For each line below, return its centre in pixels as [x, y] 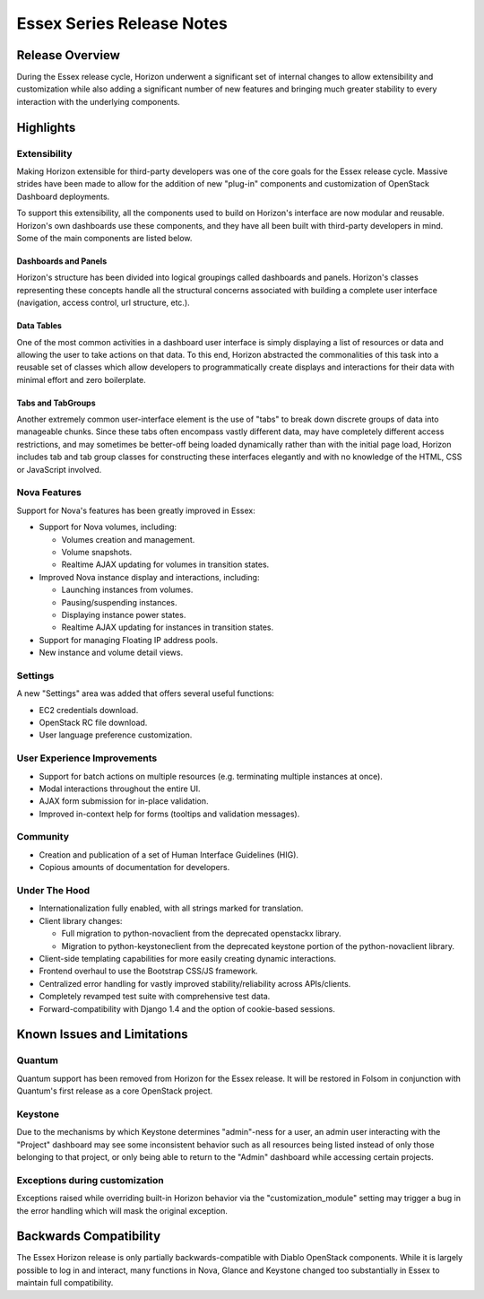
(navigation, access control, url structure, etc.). [103, 303]
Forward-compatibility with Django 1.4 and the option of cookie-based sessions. [187, 1008]
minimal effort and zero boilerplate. [82, 379]
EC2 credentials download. [89, 710]
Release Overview [69, 55]
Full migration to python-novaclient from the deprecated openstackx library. [201, 934]
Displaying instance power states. [124, 615]
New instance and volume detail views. [111, 653]
